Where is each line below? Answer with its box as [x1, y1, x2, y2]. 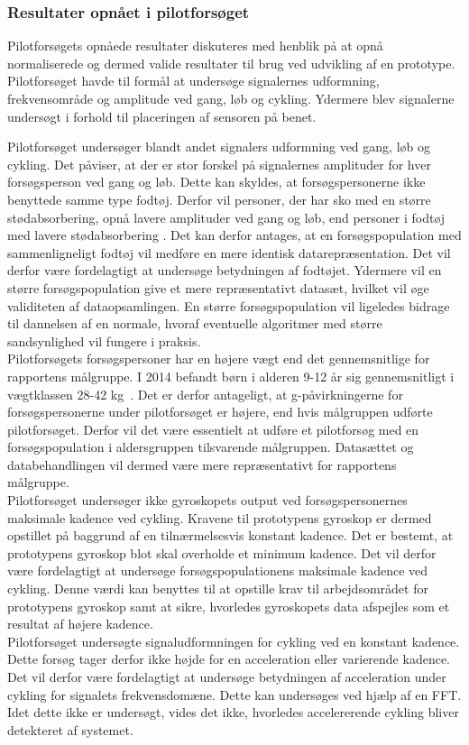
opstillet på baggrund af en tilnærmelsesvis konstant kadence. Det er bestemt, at [7, 526, 454, 545]
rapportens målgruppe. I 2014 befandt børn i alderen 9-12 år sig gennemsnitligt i [7, 366, 455, 385]
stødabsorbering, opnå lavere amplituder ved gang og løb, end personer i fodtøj [7, 207, 446, 226]
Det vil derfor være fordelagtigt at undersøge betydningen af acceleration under [7, 667, 446, 685]
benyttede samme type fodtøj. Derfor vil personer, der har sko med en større [7, 189, 431, 208]
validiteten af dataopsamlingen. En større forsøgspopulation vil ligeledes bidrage [7, 296, 450, 315]
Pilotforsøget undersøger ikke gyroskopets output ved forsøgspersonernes [7, 491, 408, 510]
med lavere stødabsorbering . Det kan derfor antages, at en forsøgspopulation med [7, 225, 462, 244]
